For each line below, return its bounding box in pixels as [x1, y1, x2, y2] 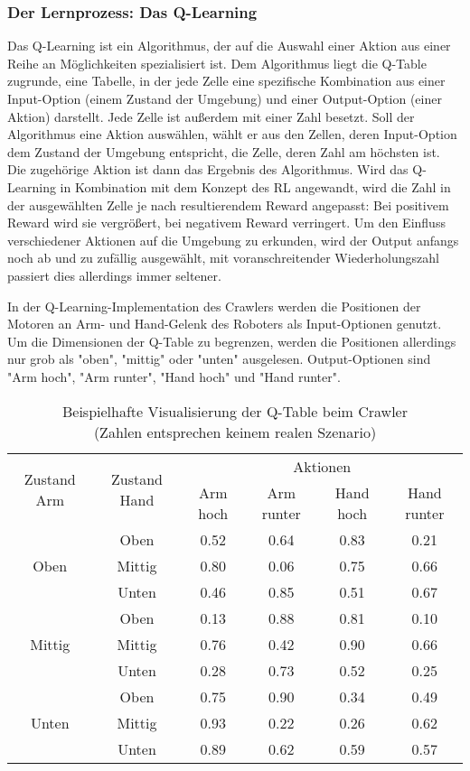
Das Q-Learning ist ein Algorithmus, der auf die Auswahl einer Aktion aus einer [7, 36, 451, 55]
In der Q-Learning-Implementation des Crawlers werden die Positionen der [7, 296, 421, 315]
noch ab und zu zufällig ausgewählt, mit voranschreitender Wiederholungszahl [7, 248, 439, 267]
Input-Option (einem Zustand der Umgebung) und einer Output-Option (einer [7, 89, 442, 107]
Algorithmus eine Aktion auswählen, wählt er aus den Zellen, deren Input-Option [7, 125, 457, 144]
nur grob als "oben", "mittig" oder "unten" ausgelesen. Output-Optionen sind [7, 349, 431, 368]
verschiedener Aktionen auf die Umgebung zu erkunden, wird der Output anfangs [7, 230, 459, 249]
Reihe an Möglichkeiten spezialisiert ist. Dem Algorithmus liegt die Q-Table [7, 53, 427, 72]
